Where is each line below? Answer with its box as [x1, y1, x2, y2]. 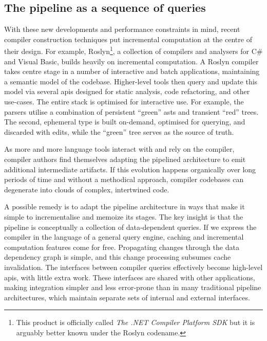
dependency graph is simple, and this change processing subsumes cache [4, 252, 231, 262]
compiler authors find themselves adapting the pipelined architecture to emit [4, 153, 246, 164]
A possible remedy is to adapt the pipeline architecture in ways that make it [4, 201, 245, 212]
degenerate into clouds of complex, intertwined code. [4, 184, 169, 194]
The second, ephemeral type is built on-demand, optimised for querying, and [4, 116, 245, 127]
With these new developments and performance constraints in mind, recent [4, 24, 240, 34]
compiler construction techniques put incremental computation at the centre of [4, 33, 252, 44]
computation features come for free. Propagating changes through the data [4, 241, 239, 252]
